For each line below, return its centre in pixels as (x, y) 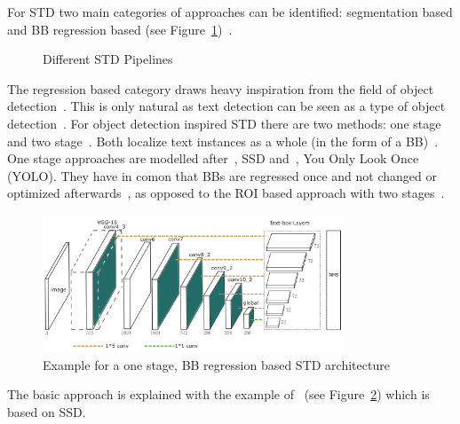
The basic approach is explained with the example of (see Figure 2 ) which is (218, 394)
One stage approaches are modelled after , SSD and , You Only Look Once (213, 158)
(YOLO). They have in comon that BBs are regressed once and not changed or (222, 175)
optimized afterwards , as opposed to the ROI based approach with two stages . (226, 193)
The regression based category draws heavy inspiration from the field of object (221, 88)
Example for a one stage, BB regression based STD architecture (216, 364)
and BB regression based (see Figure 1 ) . (120, 29)
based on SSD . (47, 411)
